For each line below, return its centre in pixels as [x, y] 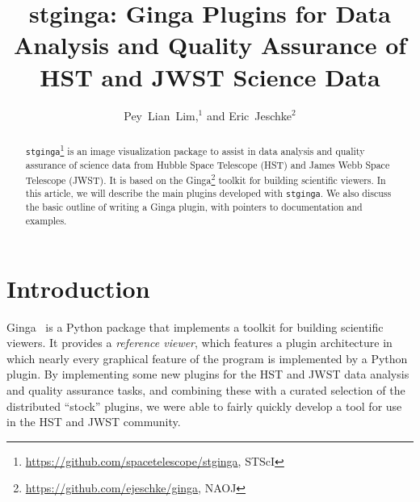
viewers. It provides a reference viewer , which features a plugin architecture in [199, 343]
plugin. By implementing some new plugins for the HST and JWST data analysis [208, 374]
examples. [46, 221]
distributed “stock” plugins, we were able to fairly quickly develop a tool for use [204, 406]
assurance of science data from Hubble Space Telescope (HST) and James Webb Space [208, 165]
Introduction [78, 288]
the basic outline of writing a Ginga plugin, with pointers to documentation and [194, 207]
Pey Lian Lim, [161, 115]
